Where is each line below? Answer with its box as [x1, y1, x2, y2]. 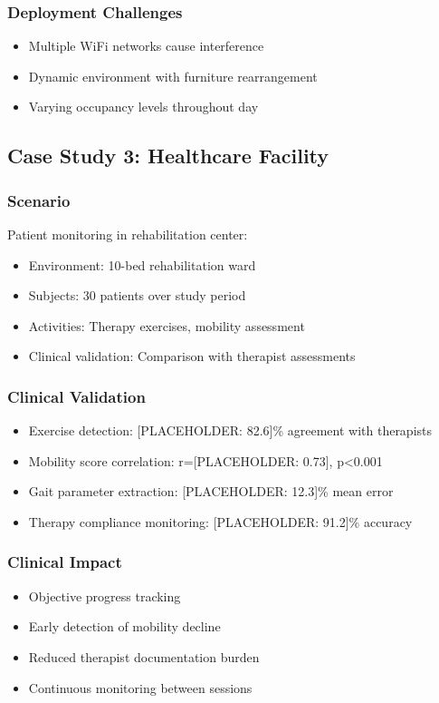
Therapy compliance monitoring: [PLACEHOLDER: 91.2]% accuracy [28, 512, 413, 531]
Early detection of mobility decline [28, 617, 221, 636]
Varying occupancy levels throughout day [28, 97, 259, 116]
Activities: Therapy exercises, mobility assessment [28, 316, 305, 335]
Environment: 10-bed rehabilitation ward [28, 255, 256, 274]
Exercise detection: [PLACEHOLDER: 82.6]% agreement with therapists [28, 421, 433, 440]
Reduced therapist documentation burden [28, 647, 260, 666]
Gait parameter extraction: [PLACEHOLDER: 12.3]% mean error [28, 482, 394, 501]
